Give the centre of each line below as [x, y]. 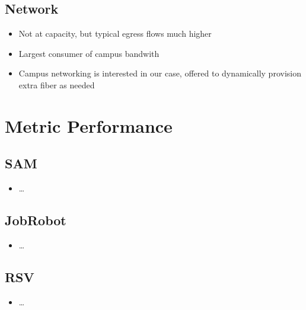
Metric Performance [89, 125]
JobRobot [36, 220]
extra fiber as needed [57, 84]
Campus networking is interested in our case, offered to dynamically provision [160, 73]
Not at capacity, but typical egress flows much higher [115, 33]
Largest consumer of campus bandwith [89, 53]
